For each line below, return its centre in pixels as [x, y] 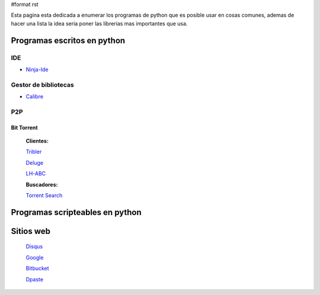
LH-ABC [36, 174]
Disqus [34, 246]
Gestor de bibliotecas [42, 85]
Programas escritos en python [68, 41]
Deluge [35, 162]
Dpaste [35, 279]
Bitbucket [38, 268]
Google [35, 257]
